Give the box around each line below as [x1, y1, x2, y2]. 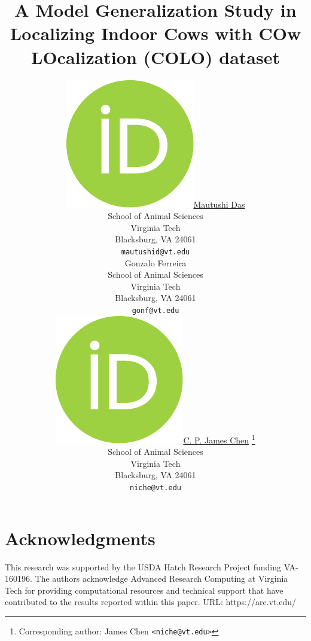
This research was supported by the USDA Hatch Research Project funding [5, 560, 281, 573]
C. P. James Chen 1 [183, 432, 255, 446]
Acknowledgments [5, 525, 155, 550]
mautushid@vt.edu [121, 247, 190, 256]
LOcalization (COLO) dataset [31, 44, 280, 69]
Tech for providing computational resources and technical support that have [5, 584, 283, 596]
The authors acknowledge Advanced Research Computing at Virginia [35, 572, 288, 585]
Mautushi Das [193, 198, 245, 210]
